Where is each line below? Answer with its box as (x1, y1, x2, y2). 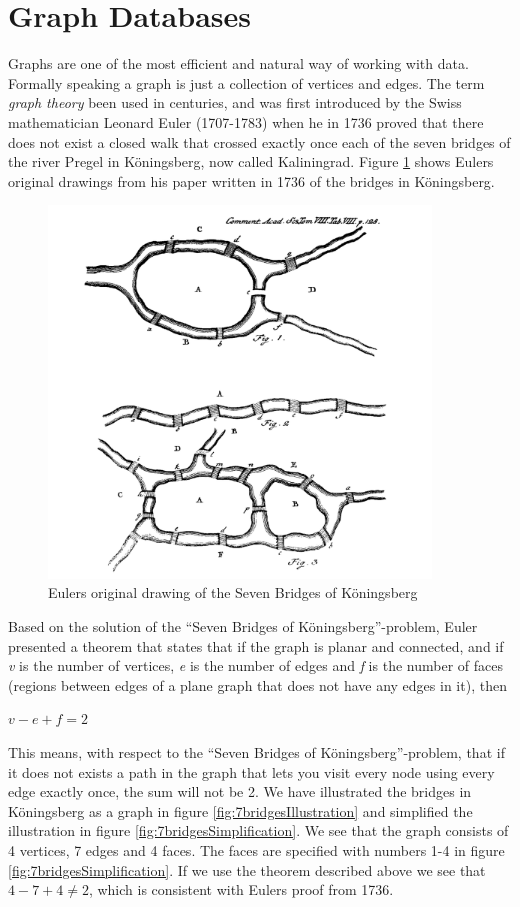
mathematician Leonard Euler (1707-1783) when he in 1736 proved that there (8, 111, 484, 132)
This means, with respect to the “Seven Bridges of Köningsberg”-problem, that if (8, 741, 505, 762)
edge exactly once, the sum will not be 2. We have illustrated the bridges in (8, 781, 472, 802)
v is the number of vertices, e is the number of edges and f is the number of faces (8, 655, 503, 676)
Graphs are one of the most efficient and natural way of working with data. (8, 53, 469, 74)
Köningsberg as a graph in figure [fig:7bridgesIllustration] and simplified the (8, 800, 473, 821)
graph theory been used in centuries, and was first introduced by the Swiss (8, 92, 462, 113)
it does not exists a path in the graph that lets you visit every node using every (8, 761, 495, 782)
